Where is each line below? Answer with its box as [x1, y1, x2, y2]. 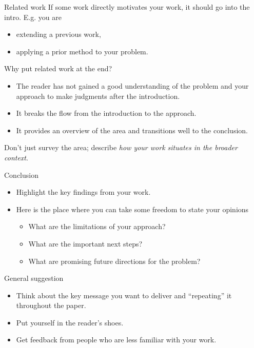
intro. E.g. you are [4, 11, 62, 22]
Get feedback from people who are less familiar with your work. [16, 334, 217, 345]
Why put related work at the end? [4, 63, 112, 74]
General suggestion [4, 273, 64, 283]
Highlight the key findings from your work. [16, 187, 151, 197]
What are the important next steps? [28, 238, 143, 249]
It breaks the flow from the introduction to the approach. [16, 108, 197, 118]
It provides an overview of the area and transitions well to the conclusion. [16, 125, 248, 135]
